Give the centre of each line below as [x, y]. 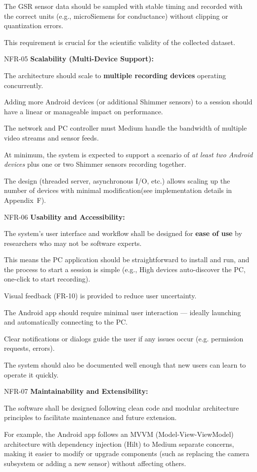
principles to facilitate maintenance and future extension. [90, 417]
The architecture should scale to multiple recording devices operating [115, 75]
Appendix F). [25, 200]
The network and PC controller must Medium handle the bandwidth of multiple [126, 128]
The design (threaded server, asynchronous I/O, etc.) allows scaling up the [117, 180]
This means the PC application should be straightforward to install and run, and [127, 260]
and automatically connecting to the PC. [66, 322]
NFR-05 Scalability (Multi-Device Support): [79, 59]
